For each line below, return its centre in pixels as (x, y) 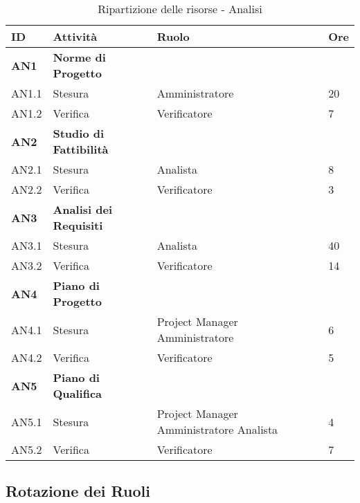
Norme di (79, 57)
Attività (75, 36)
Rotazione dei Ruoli (78, 491)
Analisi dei (82, 209)
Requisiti (78, 225)
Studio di (79, 133)
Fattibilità (81, 149)
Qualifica (77, 393)
